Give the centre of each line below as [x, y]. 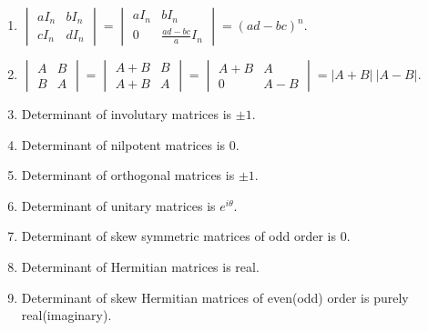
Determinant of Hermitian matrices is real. [140, 266]
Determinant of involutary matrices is [127, 114]
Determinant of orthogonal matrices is [128, 175]
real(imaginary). [66, 315]
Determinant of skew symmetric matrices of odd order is [179, 236]
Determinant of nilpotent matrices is [123, 144]
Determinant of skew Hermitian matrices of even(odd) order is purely [215, 297]
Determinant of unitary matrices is [118, 205]
